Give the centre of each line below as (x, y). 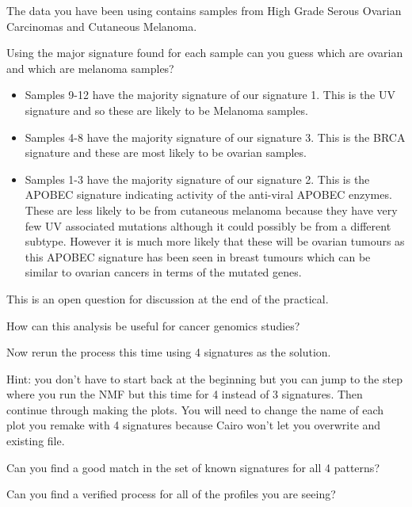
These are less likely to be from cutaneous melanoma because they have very (211, 210)
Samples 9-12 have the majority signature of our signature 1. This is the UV (210, 95)
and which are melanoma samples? (90, 68)
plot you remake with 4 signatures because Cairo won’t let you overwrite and (194, 425)
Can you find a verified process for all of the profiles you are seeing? (171, 494)
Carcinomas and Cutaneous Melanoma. (102, 26)
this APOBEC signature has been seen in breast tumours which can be (198, 256)
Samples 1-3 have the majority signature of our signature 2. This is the (197, 179)
